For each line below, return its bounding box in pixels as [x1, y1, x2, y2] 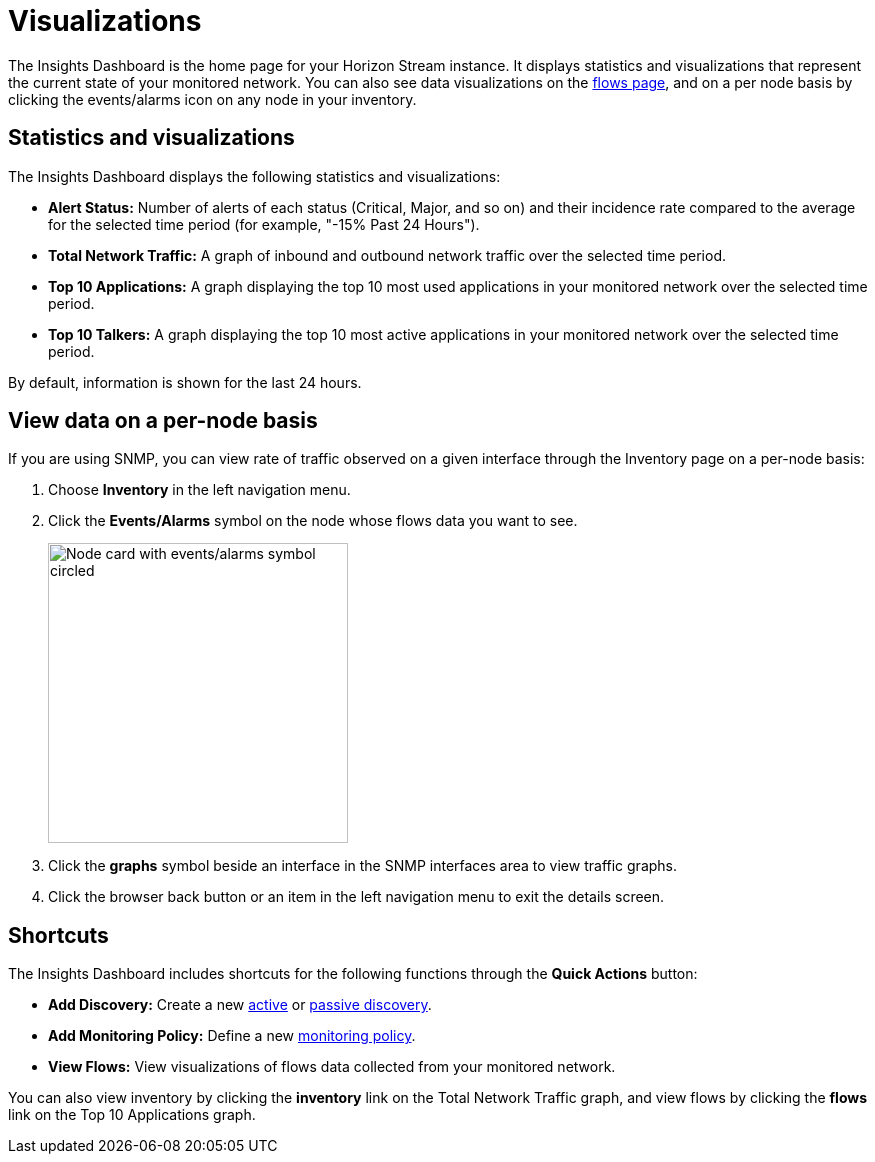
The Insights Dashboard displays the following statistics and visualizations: [8, 167, 501, 185]
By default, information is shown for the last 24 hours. [8, 373, 362, 391]
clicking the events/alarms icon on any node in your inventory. [8, 90, 417, 108]
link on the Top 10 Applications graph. [8, 1106, 256, 1124]
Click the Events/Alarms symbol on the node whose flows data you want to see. [48, 512, 578, 530]
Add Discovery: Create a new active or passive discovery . [48, 996, 432, 1014]
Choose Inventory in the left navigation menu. [48, 481, 351, 499]
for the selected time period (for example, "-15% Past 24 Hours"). [48, 215, 480, 233]
